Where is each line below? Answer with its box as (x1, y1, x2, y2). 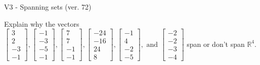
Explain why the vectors (4, 18, 79, 29)
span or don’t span (187, 38, 245, 49)
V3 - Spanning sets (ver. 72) (4, 2, 92, 12)
